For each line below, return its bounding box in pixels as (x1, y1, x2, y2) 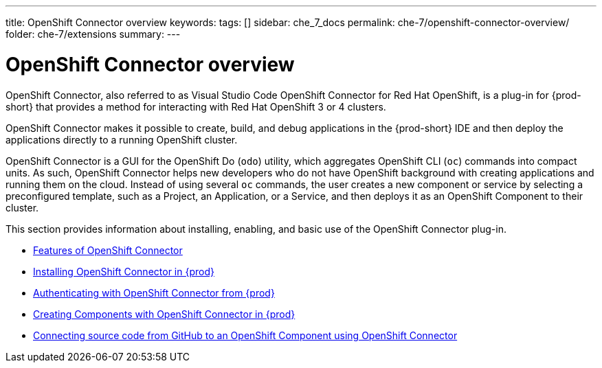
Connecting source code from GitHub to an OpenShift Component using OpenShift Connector (33, 329, 458, 341)
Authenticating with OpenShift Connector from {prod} (33, 286, 275, 299)
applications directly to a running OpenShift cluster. (5, 133, 238, 146)
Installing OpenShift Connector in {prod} (33, 265, 214, 277)
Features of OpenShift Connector (33, 244, 183, 256)
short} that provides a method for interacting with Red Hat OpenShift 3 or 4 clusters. (5, 100, 386, 113)
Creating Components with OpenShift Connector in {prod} (33, 308, 296, 320)
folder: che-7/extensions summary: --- (5, 28, 181, 40)
